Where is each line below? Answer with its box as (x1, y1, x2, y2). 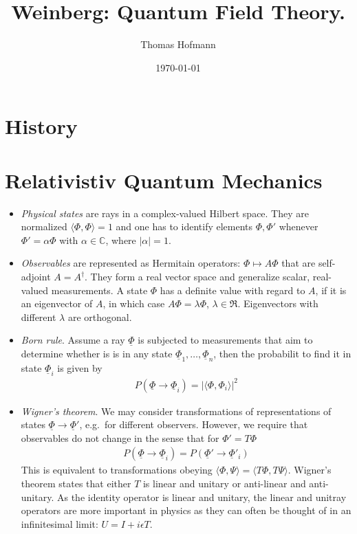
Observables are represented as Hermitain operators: (21, 256, 241, 270)
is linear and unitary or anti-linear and (142, 476, 306, 490)
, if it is (315, 282, 347, 297)
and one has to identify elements (116, 219, 253, 234)
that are (281, 256, 316, 270)
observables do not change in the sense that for (21, 430, 219, 445)
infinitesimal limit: (21, 516, 98, 531)
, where (105, 232, 136, 247)
